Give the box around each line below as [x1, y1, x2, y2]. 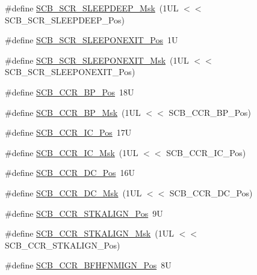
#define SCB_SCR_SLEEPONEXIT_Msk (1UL [5, 53, 189, 66]
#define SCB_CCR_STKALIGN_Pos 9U [5, 207, 163, 219]
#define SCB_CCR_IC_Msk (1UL [5, 146, 138, 159]
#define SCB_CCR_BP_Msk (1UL [5, 106, 141, 118]
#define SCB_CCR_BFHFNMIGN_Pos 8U [5, 259, 172, 271]
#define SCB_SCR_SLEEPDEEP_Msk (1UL [5, 2, 179, 14]
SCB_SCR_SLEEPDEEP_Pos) [5, 13, 125, 26]
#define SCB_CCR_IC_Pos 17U [5, 126, 132, 139]
